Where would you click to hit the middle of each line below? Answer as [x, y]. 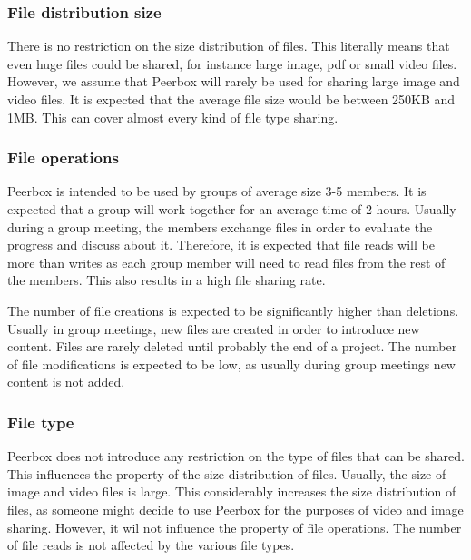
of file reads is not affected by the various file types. [151, 545]
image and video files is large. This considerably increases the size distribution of [232, 491]
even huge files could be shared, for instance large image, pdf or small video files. [232, 63]
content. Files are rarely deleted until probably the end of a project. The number [232, 346]
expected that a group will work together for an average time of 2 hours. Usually [232, 209]
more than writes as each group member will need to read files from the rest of [226, 262]
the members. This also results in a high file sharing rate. [167, 280]
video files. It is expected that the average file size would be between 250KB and [231, 99]
